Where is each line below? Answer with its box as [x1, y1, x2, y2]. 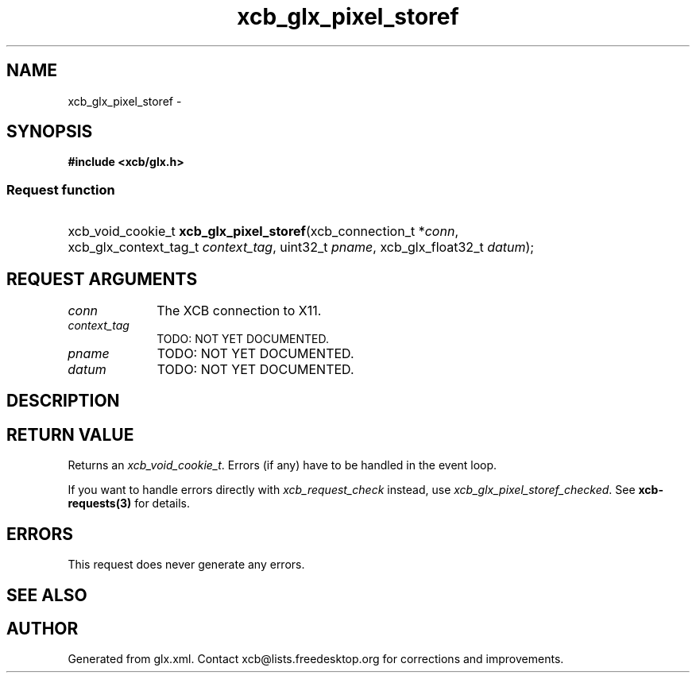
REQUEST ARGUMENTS [6, 268, 198, 289]
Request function [6, 181, 115, 198]
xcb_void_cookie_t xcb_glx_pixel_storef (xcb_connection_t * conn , [68, 223, 458, 240]
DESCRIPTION [6, 391, 120, 411]
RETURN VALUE [6, 424, 134, 445]
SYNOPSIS [6, 122, 93, 142]
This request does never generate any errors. [68, 557, 305, 572]
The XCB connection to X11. [157, 303, 322, 319]
